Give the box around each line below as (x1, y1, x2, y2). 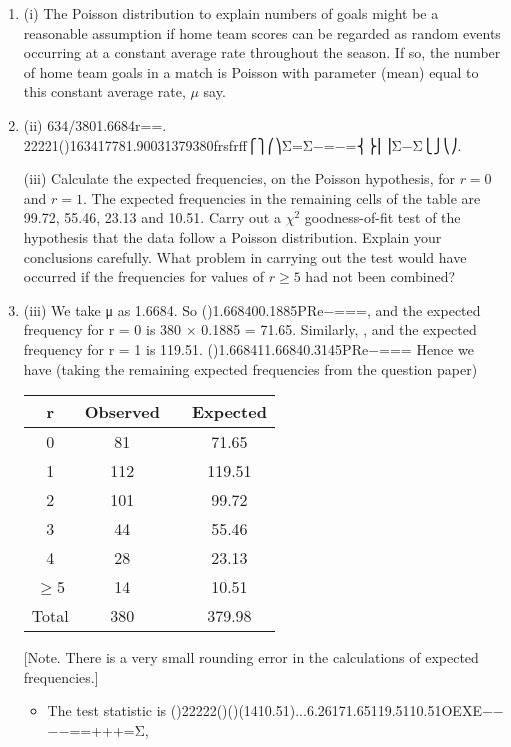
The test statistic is (47, 700, 167, 721)
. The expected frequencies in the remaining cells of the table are (83, 187, 481, 208)
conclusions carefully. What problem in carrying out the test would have (23, 246, 467, 267)
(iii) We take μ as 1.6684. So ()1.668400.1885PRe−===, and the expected (23, 299, 481, 320)
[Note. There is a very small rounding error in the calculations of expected (23, 647, 479, 668)
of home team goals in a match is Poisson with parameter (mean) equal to (23, 61, 479, 82)
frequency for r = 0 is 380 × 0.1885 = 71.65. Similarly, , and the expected (23, 319, 477, 340)
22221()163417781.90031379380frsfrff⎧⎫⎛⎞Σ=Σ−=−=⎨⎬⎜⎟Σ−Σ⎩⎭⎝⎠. (23, 134, 462, 155)
